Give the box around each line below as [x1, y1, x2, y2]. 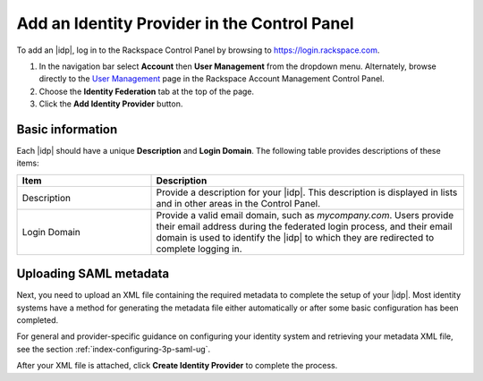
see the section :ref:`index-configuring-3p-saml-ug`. [16, 343, 211, 354]
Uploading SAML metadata [16, 267, 170, 282]
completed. [16, 315, 58, 326]
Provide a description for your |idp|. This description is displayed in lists [156, 186, 458, 199]
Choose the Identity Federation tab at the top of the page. [38, 86, 255, 97]
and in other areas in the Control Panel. [156, 197, 321, 209]
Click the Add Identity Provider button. [38, 98, 183, 109]
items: [16, 157, 39, 169]
